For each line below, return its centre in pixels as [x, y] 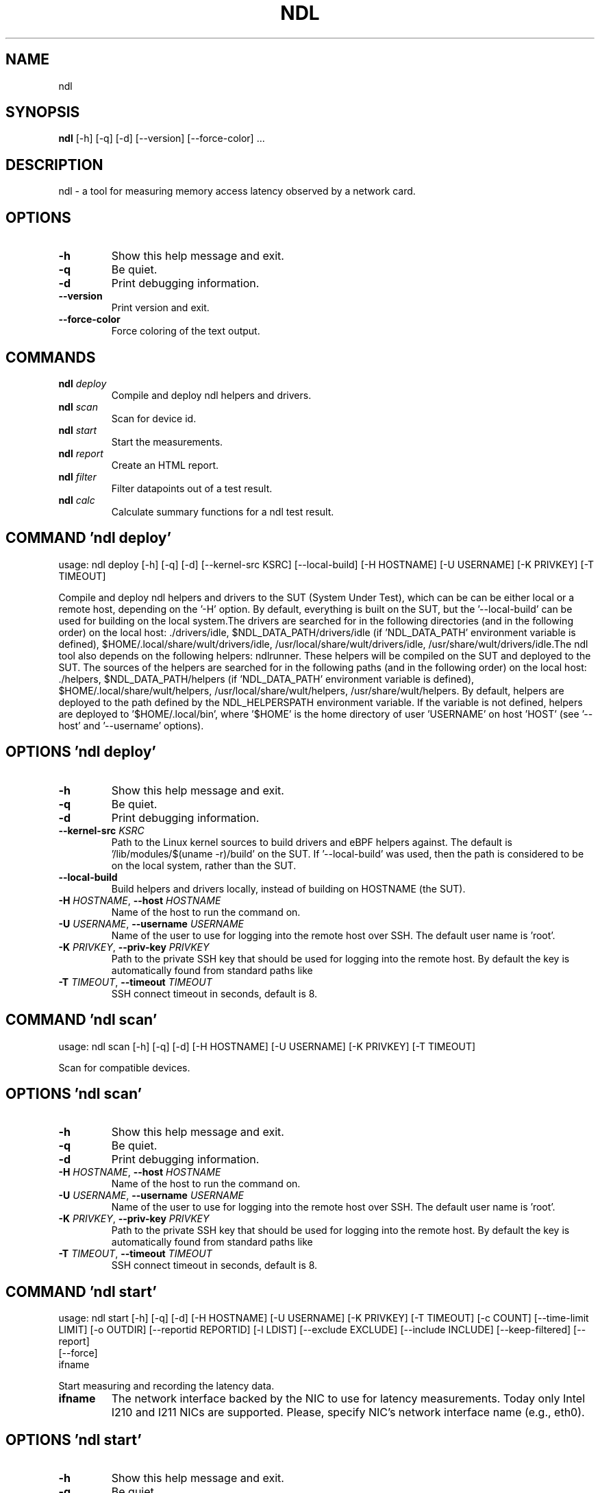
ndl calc [77, 500]
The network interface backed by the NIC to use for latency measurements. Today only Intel [348, 1399]
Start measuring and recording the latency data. [166, 1386]
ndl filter [77, 476]
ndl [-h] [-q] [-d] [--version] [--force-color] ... [162, 138]
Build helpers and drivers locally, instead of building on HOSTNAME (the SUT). [288, 888]
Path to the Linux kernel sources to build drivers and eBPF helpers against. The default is [312, 842]
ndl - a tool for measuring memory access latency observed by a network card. [237, 191]
